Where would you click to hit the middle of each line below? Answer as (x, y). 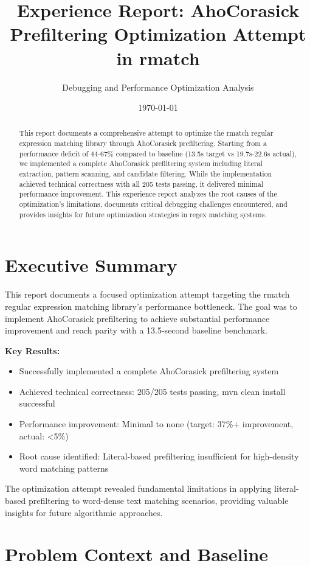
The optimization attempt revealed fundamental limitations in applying (138, 488)
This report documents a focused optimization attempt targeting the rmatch (147, 294)
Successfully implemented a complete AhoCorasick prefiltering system (149, 371)
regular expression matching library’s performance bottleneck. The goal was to (151, 306)
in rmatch (158, 58)
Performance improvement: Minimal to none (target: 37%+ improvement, (156, 424)
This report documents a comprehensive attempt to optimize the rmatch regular (146, 133)
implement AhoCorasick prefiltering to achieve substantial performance (137, 318)
